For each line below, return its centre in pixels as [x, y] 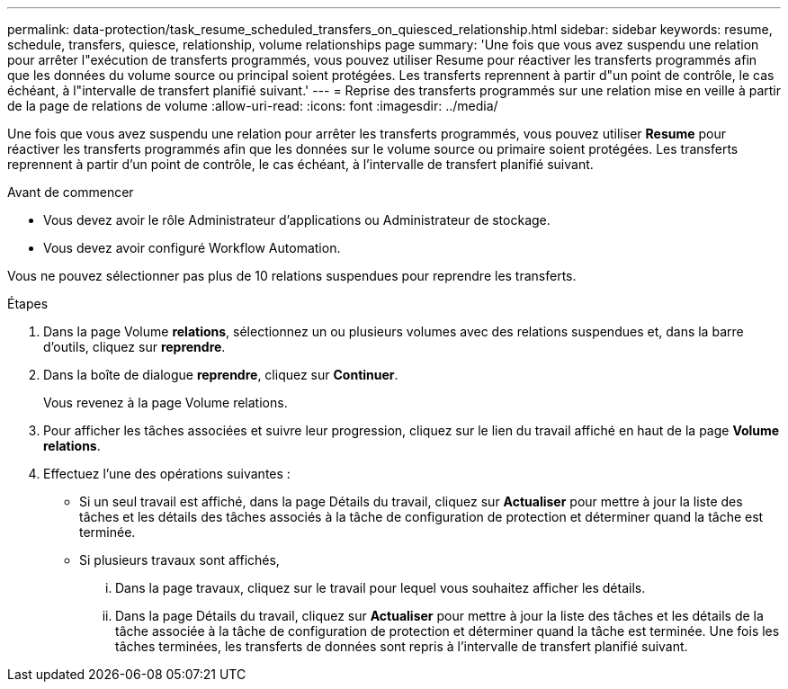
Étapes [28, 304]
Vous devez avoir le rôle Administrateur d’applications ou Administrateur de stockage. [297, 220]
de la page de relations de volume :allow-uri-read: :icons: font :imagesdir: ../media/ [253, 106]
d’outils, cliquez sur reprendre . [134, 347]
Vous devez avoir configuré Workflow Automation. [192, 248]
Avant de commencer [71, 192]
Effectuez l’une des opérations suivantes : [167, 474]
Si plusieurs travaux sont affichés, [179, 560]
